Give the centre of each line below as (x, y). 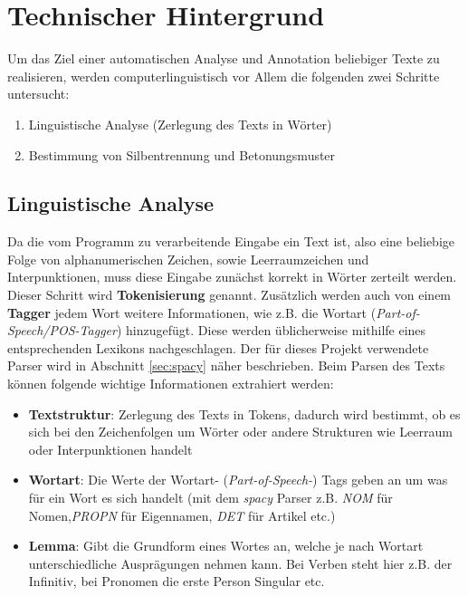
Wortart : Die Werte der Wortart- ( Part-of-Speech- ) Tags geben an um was (238, 480)
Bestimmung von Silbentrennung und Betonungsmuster (182, 154)
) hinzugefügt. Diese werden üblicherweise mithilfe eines (271, 330)
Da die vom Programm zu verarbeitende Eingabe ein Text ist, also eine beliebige (231, 241)
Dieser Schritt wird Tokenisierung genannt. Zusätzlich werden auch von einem (229, 295)
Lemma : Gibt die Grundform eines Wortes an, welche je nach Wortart (226, 546)
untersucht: (38, 94)
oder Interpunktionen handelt (110, 449)
